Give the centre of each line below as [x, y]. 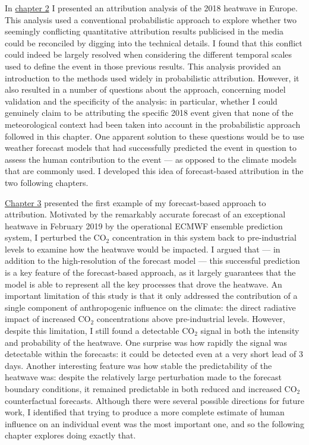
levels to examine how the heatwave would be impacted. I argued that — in [143, 249]
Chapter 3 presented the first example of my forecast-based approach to [135, 202]
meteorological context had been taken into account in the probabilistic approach [153, 124]
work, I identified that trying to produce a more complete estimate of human [145, 412]
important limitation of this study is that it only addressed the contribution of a [151, 296]
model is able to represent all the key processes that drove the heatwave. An [144, 284]
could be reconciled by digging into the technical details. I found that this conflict [154, 42]
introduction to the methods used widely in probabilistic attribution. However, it [152, 78]
